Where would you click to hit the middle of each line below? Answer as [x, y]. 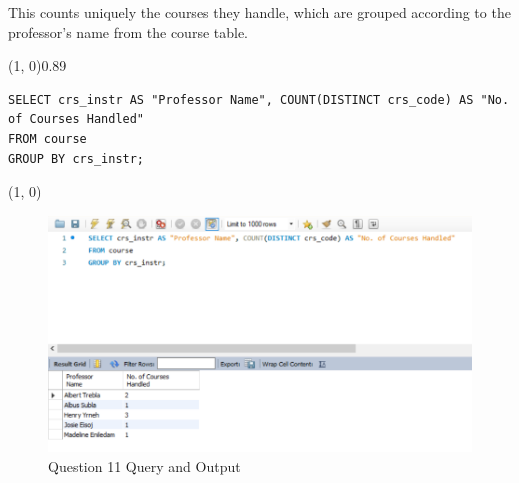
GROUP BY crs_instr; [76, 158]
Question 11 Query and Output [144, 465]
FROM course [47, 138]
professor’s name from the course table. [128, 31]
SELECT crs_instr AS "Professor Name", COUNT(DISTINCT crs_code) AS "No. [259, 99]
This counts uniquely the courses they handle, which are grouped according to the [259, 12]
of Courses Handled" [76, 119]
